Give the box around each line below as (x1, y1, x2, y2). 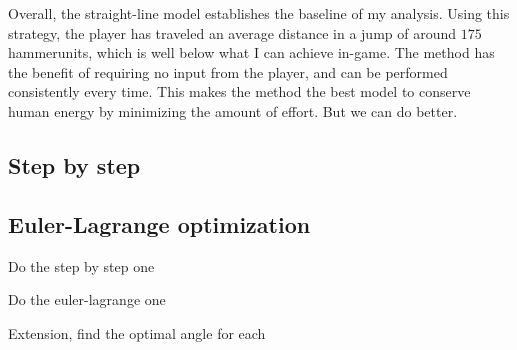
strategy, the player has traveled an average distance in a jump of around (8, 22, 457, 43)
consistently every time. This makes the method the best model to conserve (8, 81, 471, 102)
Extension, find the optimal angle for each (8, 322, 266, 343)
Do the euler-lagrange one (8, 289, 166, 310)
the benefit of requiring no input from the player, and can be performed (8, 61, 448, 82)
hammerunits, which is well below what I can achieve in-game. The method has (8, 42, 495, 63)
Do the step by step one (8, 255, 155, 276)
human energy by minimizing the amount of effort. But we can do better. (8, 100, 458, 121)
